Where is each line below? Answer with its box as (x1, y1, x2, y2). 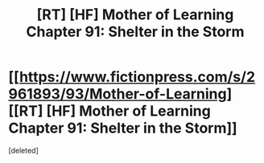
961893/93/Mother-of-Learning (8, 85, 227, 104)
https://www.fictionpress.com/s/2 (19, 68, 256, 86)
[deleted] (8, 145, 39, 155)
